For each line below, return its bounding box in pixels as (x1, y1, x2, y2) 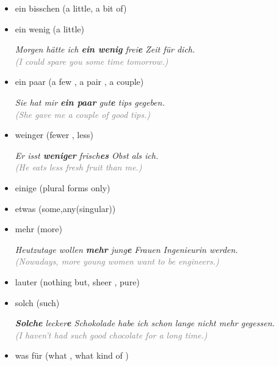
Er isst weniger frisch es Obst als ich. (15, 148, 159, 161)
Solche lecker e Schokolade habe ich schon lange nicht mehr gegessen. (15, 317, 275, 329)
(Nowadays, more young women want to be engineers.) (15, 255, 219, 268)
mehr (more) (15, 222, 62, 235)
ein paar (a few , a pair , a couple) (15, 75, 144, 88)
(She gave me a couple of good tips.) (15, 108, 150, 120)
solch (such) (15, 296, 60, 309)
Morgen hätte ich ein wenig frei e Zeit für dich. (15, 43, 195, 56)
